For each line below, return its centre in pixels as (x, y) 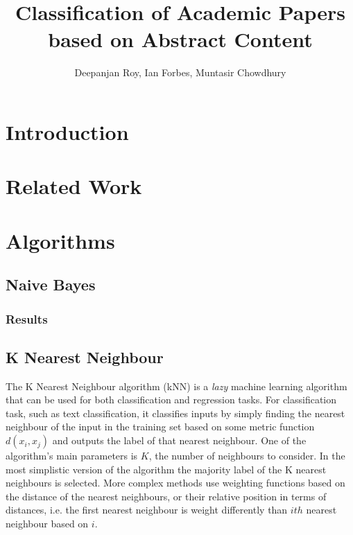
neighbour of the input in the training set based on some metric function (160, 427)
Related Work (74, 186)
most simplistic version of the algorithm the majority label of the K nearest (166, 469)
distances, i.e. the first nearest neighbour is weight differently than (147, 510)
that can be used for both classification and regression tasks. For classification (171, 400)
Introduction (67, 131)
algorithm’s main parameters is (72, 456)
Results (27, 318)
